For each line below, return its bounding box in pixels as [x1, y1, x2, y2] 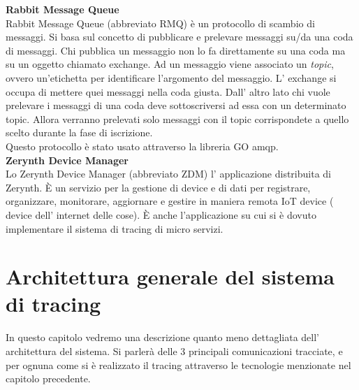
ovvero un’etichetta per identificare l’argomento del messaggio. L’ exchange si [6, 70, 337, 85]
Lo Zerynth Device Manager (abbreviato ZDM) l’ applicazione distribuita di [6, 166, 331, 181]
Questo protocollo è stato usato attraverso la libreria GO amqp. [6, 138, 279, 153]
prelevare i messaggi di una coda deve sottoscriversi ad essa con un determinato [6, 98, 346, 113]
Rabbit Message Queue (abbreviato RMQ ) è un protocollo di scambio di [6, 15, 315, 30]
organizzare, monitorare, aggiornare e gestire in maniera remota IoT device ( [6, 194, 334, 208]
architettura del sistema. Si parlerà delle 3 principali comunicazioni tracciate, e [6, 344, 343, 358]
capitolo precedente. [6, 371, 91, 386]
